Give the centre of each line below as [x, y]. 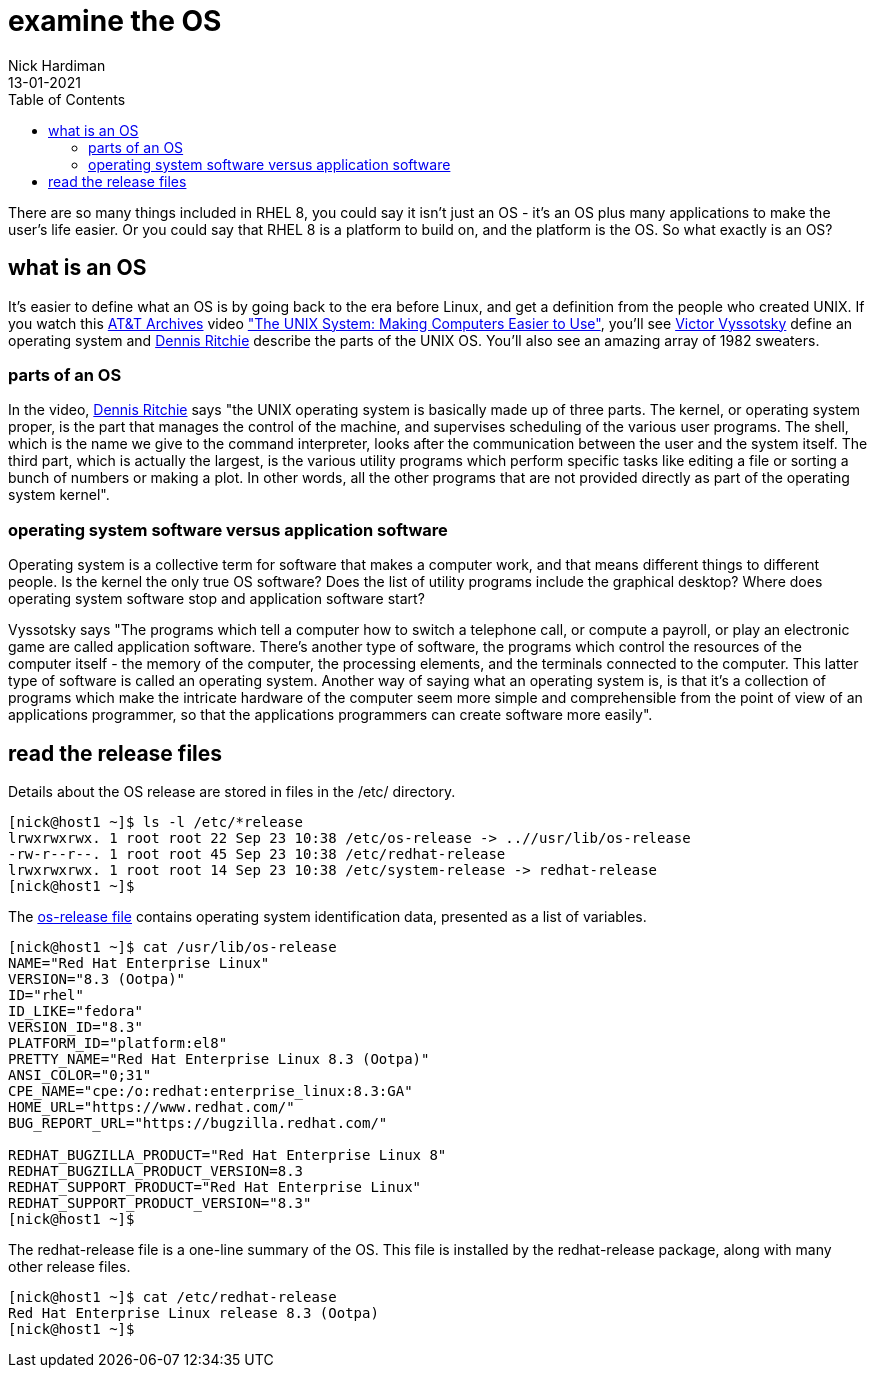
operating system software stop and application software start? [216, 599]
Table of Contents [67, 99]
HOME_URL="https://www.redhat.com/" [151, 1106]
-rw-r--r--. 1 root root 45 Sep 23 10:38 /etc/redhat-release [257, 853]
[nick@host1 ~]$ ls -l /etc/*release [156, 821]
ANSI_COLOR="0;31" [80, 1074]
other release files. [69, 1266]
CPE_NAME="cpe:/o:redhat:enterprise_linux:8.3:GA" [210, 1090]
